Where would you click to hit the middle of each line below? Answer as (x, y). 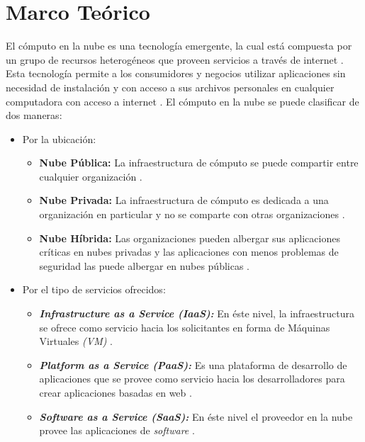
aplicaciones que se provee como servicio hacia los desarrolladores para (192, 379)
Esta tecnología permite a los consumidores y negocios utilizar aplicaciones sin (176, 73)
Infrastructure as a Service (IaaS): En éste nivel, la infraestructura (197, 313)
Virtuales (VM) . (76, 341)
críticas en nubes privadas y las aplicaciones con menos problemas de (189, 252)
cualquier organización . (91, 176)
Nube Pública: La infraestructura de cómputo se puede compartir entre (199, 163)
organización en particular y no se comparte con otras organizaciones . (192, 214)
